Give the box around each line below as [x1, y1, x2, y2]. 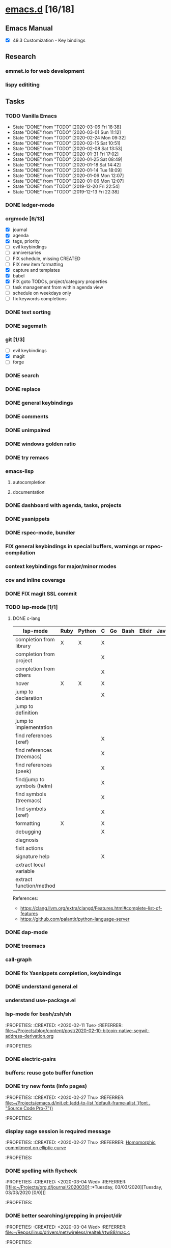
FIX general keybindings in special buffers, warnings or [5, 543, 145, 550]
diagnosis [15, 836, 39, 843]
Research [5, 52, 37, 61]
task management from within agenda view [12, 284, 103, 290]
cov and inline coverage [5, 576, 66, 583]
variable [15, 867, 35, 874]
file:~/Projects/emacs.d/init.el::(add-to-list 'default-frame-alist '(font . [5, 1099, 151, 1105]
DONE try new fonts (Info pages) [5, 1083, 88, 1090]
